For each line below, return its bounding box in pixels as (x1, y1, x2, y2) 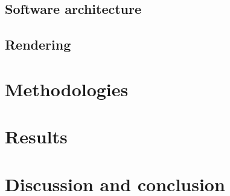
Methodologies (5, 76, 129, 101)
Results (5, 124, 68, 149)
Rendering (5, 35, 71, 54)
